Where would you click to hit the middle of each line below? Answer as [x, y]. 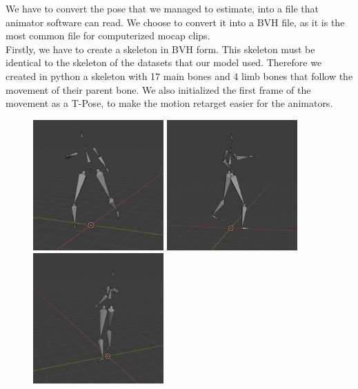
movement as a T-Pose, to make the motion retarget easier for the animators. [169, 103]
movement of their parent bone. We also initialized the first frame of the [158, 89]
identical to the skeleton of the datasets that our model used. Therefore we [164, 62]
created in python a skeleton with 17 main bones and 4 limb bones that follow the [179, 76]
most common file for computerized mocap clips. [108, 36]
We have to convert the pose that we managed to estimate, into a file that [162, 8]
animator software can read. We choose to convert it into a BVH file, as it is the [175, 22]
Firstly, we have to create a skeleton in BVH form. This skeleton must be [160, 49]
